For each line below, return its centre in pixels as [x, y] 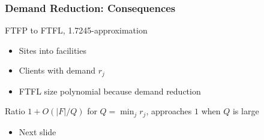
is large [246, 111]
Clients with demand [57, 70]
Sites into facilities [52, 50]
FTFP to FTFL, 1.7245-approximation [76, 30]
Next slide [37, 131]
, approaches [169, 111]
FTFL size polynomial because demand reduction [110, 91]
